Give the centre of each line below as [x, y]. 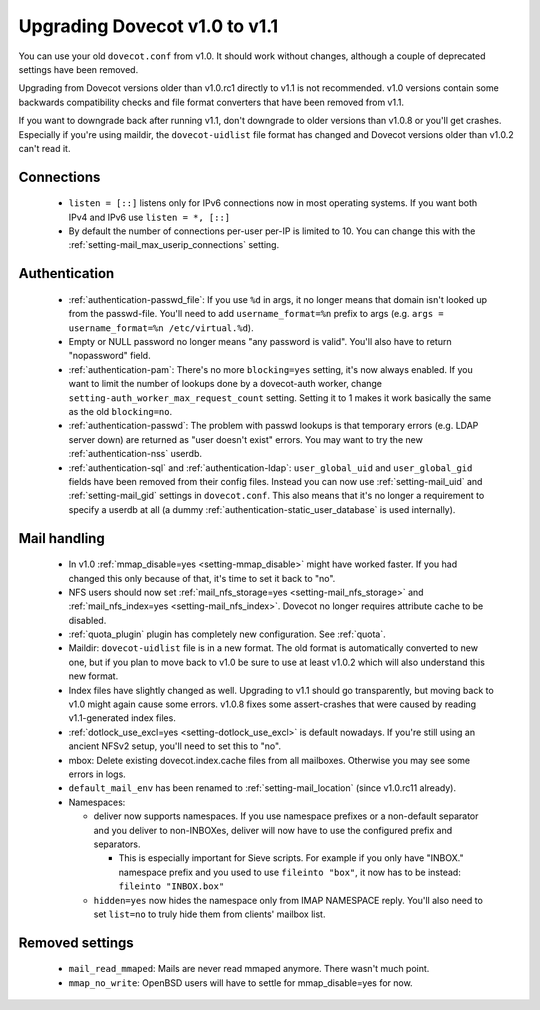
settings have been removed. [78, 69]
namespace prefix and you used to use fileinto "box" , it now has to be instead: [290, 872]
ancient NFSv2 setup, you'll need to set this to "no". [175, 746]
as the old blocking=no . [120, 411]
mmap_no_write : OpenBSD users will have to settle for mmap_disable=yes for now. [241, 982]
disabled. [87, 620]
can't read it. [44, 148]
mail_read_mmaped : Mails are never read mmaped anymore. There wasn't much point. [249, 969]
